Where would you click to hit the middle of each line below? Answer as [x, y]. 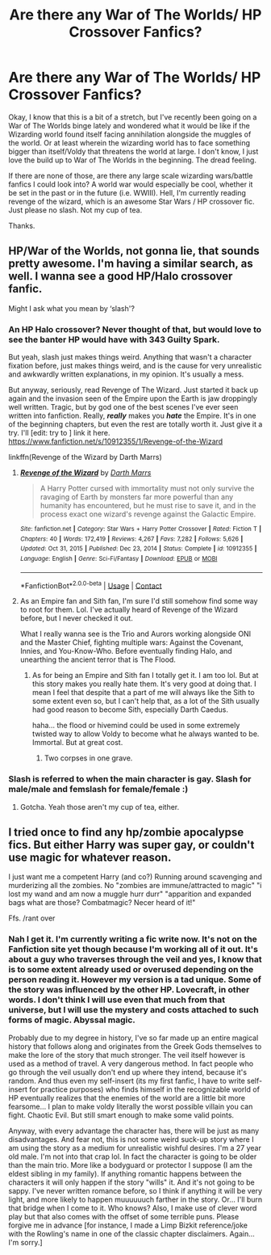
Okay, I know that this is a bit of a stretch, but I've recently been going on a [133, 117]
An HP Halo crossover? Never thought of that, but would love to [135, 329]
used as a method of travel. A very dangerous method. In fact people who [131, 1063]
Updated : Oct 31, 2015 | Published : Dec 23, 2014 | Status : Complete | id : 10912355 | [138, 549]
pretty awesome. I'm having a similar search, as [131, 264]
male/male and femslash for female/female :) [98, 790]
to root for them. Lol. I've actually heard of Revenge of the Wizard [129, 610]
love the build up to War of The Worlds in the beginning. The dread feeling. [132, 160]
